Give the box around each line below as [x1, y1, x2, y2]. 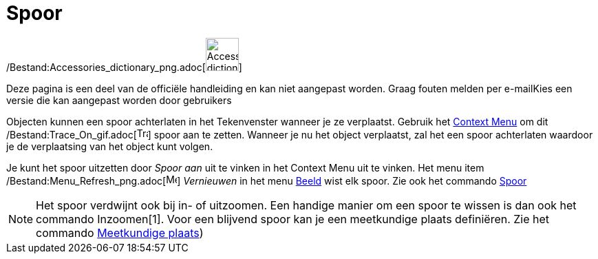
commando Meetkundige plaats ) [36, 225, 204, 240]
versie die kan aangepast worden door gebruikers [6, 94, 232, 106]
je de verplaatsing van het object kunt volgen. [6, 140, 213, 152]
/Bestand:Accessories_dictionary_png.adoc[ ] [6, 61, 242, 73]
